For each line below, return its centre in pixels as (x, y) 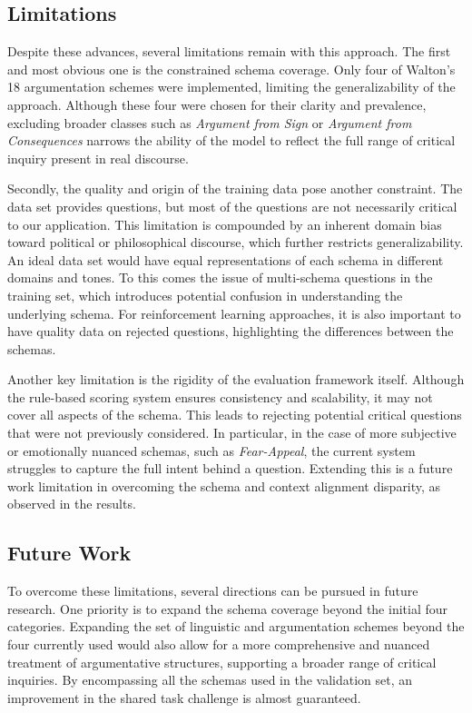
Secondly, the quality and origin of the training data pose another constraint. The (235, 188)
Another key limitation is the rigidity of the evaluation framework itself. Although (236, 379)
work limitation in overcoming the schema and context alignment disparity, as (224, 485)
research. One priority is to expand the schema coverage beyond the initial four (228, 608)
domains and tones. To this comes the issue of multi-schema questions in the (220, 277)
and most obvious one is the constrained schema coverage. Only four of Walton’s (231, 69)
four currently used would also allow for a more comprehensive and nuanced (219, 644)
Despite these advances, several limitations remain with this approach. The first (229, 51)
